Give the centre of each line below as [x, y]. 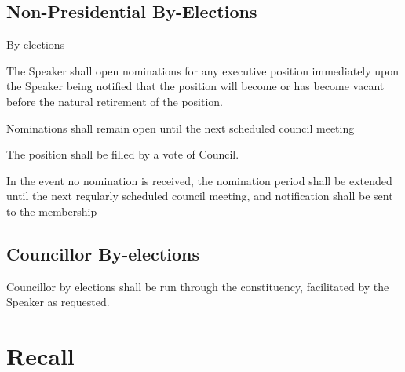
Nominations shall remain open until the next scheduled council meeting [181, 128]
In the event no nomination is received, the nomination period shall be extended [199, 180]
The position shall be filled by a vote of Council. [123, 154]
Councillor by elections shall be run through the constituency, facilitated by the [198, 286]
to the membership [52, 211]
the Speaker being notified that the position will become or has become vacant [195, 86]
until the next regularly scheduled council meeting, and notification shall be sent [200, 196]
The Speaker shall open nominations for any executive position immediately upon [203, 70]
